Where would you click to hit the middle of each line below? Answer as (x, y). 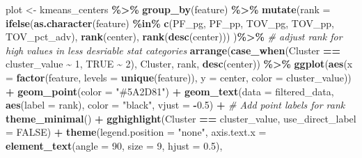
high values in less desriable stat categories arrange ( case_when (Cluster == (173, 50)
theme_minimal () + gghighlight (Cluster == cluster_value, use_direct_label (181, 118)
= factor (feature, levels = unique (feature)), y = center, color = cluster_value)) (179, 77)
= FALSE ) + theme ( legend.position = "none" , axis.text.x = (136, 132)
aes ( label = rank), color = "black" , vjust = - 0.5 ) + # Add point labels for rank (175, 105)
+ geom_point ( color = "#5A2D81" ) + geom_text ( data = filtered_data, (170, 91)
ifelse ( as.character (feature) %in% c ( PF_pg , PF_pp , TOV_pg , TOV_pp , (170, 23)
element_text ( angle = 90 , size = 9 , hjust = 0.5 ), (114, 145)
